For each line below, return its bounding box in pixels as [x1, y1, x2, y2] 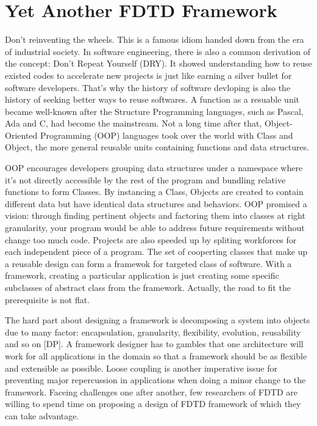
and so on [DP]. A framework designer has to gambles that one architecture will [5, 337, 304, 350]
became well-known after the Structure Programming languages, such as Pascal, [5, 105, 304, 117]
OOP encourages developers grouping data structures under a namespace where [5, 161, 303, 174]
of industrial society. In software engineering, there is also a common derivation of [5, 45, 311, 57]
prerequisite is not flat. [5, 293, 90, 306]
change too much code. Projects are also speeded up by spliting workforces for [5, 233, 297, 246]
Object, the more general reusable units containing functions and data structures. [5, 141, 310, 153]
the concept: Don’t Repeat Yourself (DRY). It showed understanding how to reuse [5, 57, 312, 70]
